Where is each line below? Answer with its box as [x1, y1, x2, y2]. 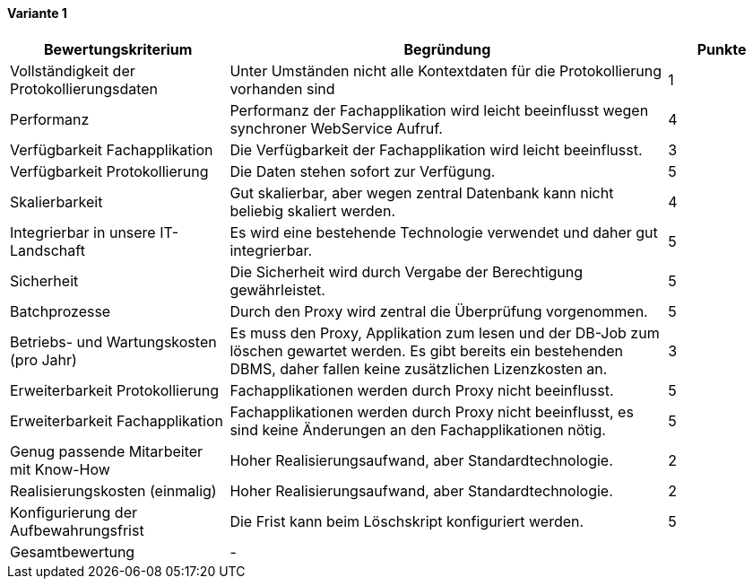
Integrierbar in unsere [10, 223, 156, 241]
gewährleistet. [229, 280, 325, 299]
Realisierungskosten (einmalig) [10, 481, 217, 500]
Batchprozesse [10, 302, 111, 320]
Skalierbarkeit [10, 192, 103, 211]
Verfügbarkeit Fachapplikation [10, 140, 213, 159]
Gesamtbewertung [10, 542, 135, 561]
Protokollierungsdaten [10, 79, 159, 98]
